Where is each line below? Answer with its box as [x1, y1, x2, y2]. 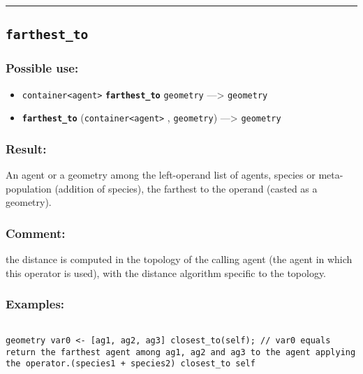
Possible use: [6, 59, 79, 77]
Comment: [6, 224, 66, 241]
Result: [6, 140, 47, 157]
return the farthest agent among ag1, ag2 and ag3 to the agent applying [6, 347, 356, 357]
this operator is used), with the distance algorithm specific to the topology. [6, 265, 327, 280]
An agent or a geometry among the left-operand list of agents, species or [6, 167, 316, 182]
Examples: [6, 295, 65, 313]
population [6, 181, 52, 195]
